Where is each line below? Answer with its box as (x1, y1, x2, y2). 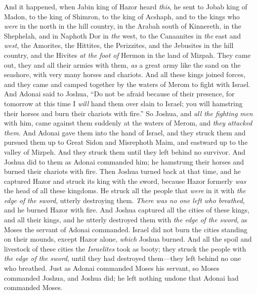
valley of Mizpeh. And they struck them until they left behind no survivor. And (4, 146, 246, 157)
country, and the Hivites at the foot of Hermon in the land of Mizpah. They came (4, 49, 251, 60)
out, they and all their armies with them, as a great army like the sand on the (4, 59, 241, 70)
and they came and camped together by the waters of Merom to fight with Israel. (4, 79, 251, 89)
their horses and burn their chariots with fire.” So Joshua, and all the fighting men (4, 108, 253, 118)
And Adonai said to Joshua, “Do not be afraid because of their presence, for (4, 88, 235, 99)
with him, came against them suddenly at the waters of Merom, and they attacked (4, 118, 253, 128)
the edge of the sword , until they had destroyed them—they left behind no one (4, 253, 241, 263)
